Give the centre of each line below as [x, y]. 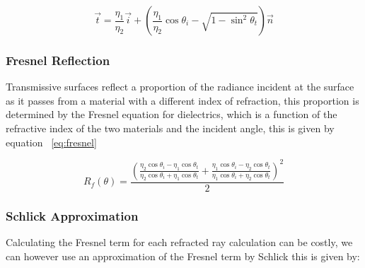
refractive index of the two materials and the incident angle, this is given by [170, 128]
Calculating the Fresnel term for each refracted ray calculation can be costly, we [179, 241]
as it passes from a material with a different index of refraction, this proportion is [182, 100]
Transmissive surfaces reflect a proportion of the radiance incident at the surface [180, 87]
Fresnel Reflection [58, 60]
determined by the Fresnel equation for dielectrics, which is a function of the [172, 114]
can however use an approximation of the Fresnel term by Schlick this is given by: [183, 256]
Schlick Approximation [72, 215]
